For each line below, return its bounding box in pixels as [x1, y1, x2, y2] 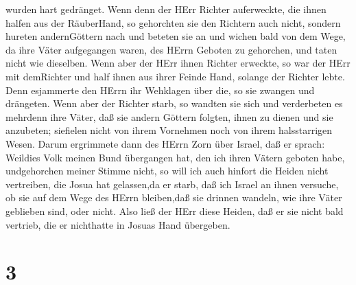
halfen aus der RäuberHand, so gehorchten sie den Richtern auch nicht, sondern [5, 15, 341, 30]
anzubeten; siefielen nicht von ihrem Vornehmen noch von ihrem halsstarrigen [5, 123, 333, 137]
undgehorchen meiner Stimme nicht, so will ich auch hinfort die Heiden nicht [5, 163, 329, 178]
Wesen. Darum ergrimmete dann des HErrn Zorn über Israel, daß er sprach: [5, 136, 325, 150]
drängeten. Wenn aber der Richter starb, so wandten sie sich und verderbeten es [5, 96, 343, 111]
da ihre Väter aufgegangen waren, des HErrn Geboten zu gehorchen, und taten [5, 42, 337, 56]
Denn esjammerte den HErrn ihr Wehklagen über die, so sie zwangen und [5, 82, 315, 97]
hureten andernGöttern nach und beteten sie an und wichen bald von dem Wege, [5, 29, 346, 43]
